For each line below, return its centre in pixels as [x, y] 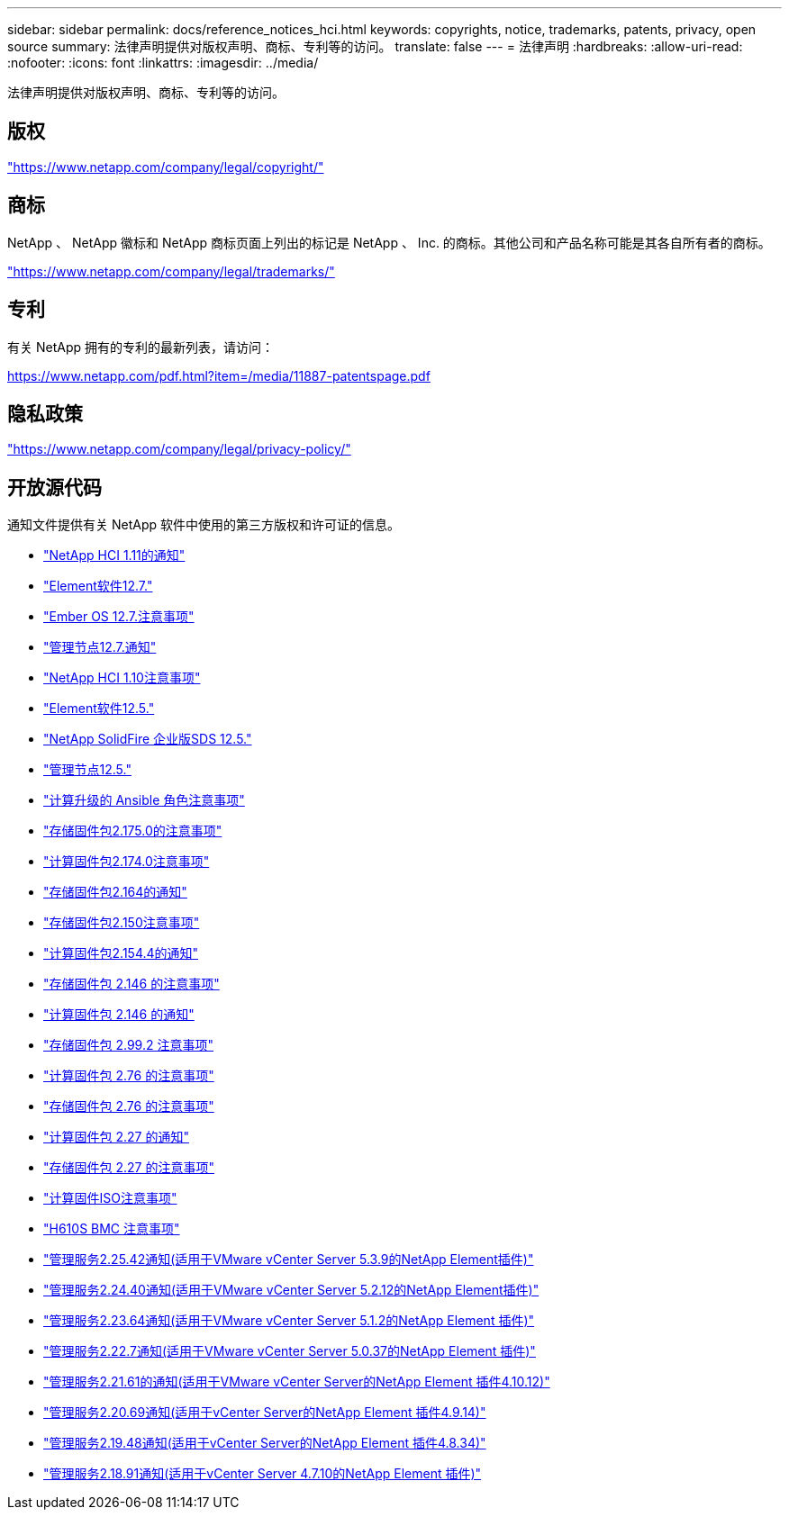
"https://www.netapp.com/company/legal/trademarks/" [171, 271]
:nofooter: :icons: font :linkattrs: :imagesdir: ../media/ [163, 63]
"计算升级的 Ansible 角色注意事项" [144, 800]
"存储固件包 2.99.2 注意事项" [128, 1045]
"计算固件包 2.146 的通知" [119, 1015]
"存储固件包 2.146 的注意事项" [131, 984]
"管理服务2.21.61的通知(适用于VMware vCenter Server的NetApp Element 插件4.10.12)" [297, 1382]
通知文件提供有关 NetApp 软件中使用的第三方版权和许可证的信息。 [204, 525]
